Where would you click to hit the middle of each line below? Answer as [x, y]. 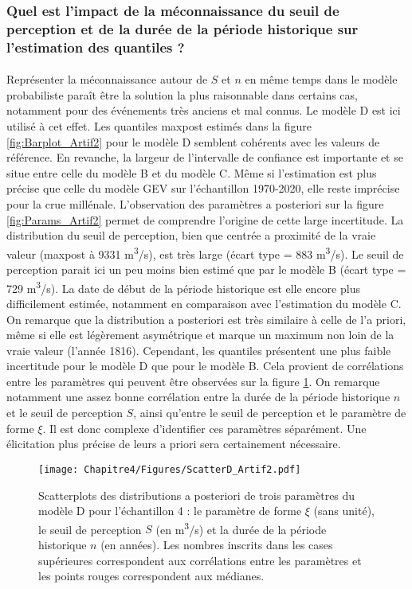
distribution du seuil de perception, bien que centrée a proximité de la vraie [191, 235]
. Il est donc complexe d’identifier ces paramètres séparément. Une [204, 428]
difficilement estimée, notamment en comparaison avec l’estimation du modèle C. [204, 303]
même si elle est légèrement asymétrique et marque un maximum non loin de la [200, 335]
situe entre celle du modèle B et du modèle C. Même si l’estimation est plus [192, 172]
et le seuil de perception [65, 413]
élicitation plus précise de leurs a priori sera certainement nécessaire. [174, 444]
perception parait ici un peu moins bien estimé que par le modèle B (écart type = [206, 269]
